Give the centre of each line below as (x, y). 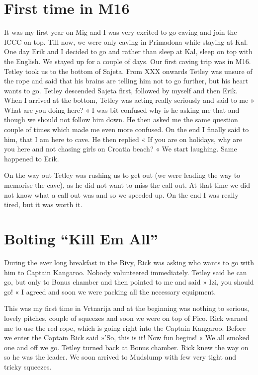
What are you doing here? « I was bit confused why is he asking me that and (122, 110)
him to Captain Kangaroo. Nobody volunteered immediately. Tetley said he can (126, 272)
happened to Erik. (32, 158)
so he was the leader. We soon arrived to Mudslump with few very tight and (120, 357)
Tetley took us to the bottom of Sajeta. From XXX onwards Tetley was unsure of (128, 71)
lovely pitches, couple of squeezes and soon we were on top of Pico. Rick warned (126, 318)
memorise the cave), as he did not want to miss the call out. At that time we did (127, 185)
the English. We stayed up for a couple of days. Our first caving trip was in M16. (128, 61)
